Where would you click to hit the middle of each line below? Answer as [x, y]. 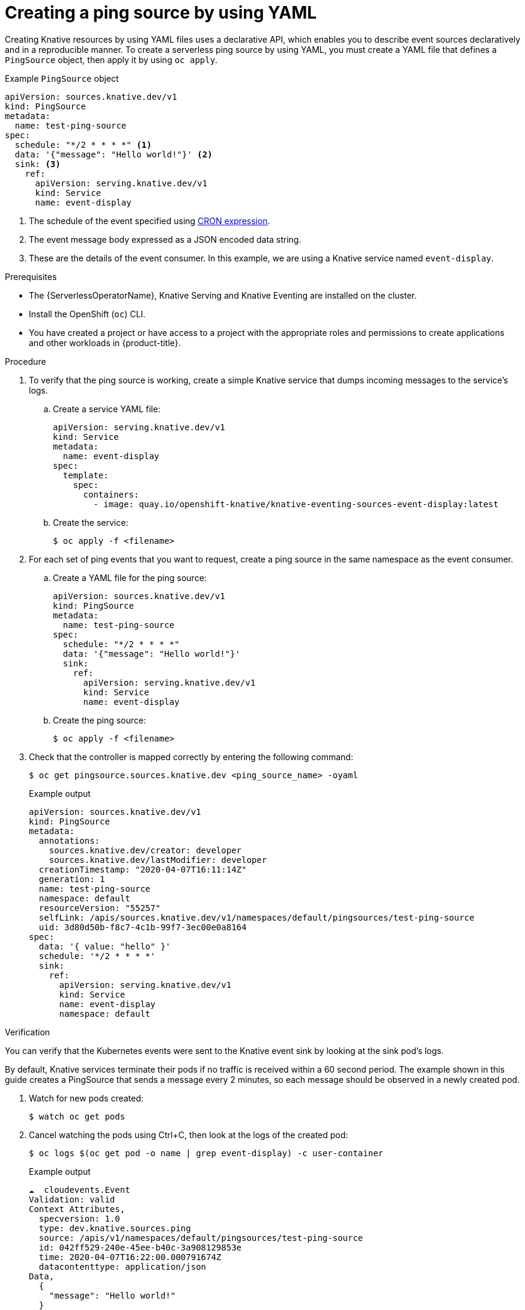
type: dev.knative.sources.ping [115, 1228]
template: [86, 475]
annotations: [69, 840]
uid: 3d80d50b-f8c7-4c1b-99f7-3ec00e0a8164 [143, 927]
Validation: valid [72, 1199]
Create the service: [91, 522]
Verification [28, 1032]
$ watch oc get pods [77, 1116]
